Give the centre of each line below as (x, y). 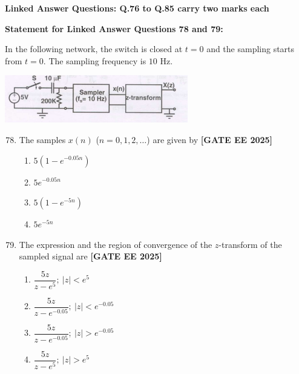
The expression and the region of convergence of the (116, 244)
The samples (42, 139)
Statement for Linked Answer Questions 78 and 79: (114, 28)
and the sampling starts (251, 49)
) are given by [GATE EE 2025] (210, 139)
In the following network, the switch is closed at (94, 49)
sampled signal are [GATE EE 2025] (90, 256)
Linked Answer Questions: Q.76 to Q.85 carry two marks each (137, 8)
